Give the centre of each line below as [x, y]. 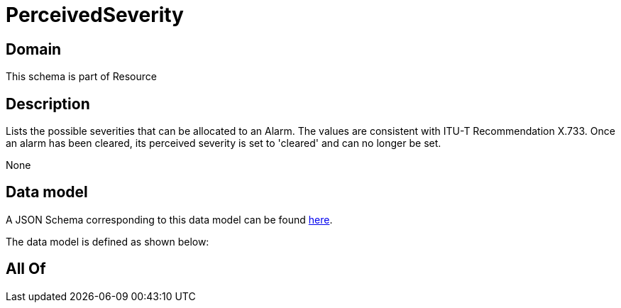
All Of [26, 269]
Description [48, 104]
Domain [34, 49]
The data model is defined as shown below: [108, 241]
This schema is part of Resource [81, 77]
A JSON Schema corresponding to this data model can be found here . [169, 219]
